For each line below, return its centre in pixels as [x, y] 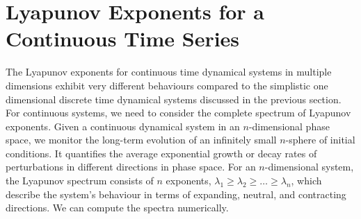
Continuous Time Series [123, 38]
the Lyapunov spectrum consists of [80, 181]
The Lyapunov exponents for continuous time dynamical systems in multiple [169, 72]
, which [306, 181]
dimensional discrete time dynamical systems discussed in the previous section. [174, 99]
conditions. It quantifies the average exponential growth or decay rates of [161, 153]
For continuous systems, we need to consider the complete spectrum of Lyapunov [178, 113]
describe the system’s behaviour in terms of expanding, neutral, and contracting [176, 194]
